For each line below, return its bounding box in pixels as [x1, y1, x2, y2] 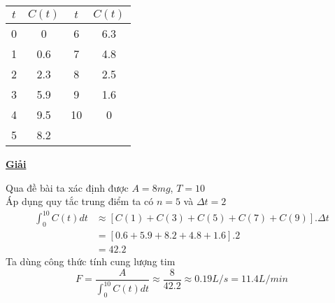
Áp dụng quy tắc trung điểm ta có [6, 194, 154, 209]
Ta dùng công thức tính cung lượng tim [6, 254, 176, 269]
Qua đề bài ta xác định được [6, 180, 129, 195]
